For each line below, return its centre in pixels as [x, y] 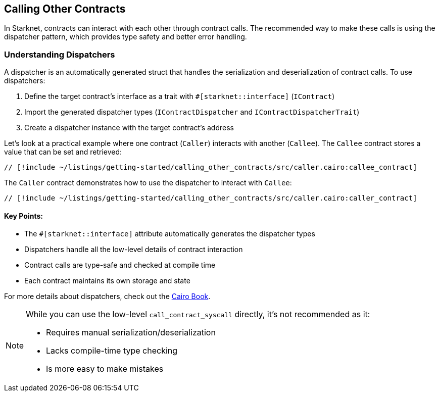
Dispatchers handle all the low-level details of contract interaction [134, 250]
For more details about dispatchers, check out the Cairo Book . [107, 296]
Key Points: [23, 216]
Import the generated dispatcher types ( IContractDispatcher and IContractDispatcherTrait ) [192, 112]
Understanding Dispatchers [60, 54]
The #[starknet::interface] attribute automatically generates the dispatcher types [170, 234]
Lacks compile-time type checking [112, 351]
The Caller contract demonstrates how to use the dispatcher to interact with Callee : [148, 183]
